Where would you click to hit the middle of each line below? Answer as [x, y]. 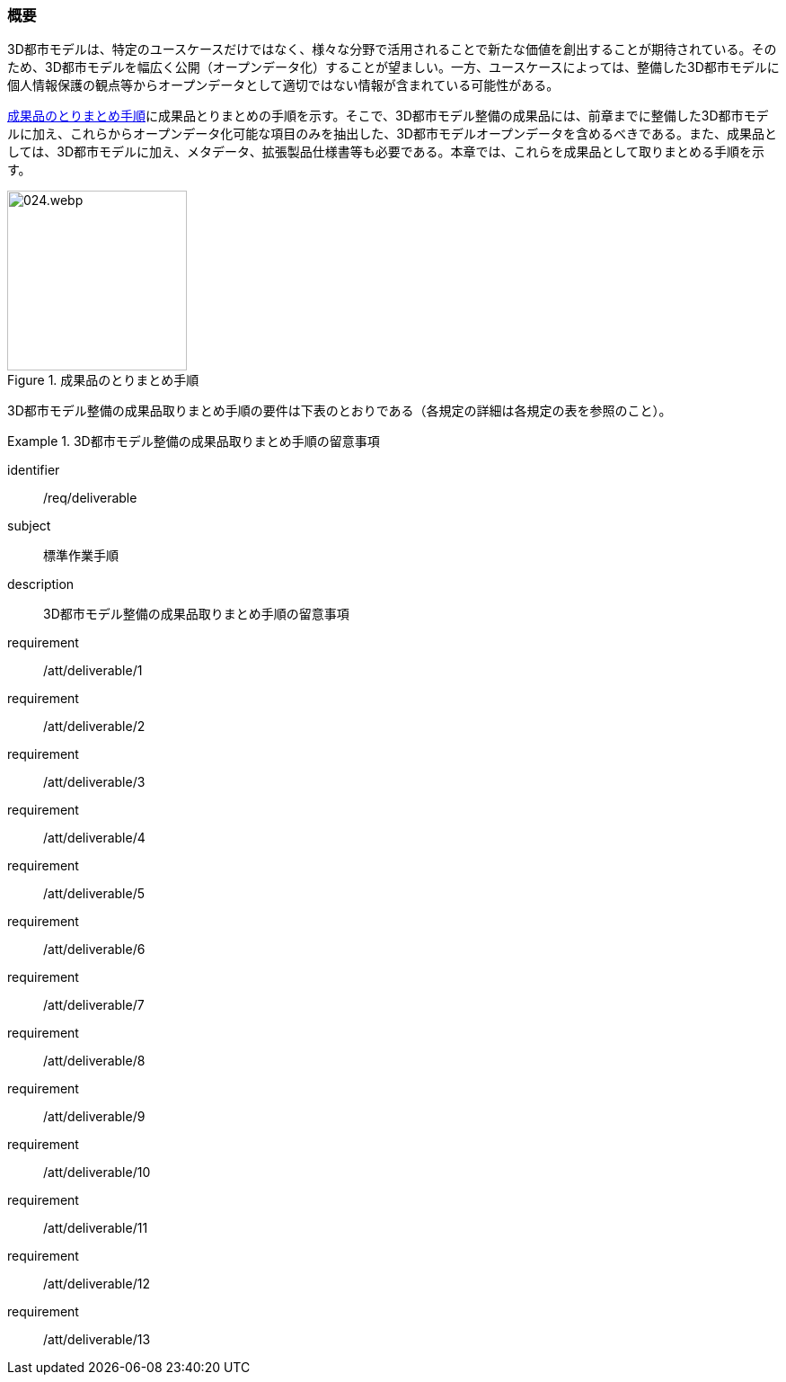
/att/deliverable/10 [97, 1172]
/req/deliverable [90, 498]
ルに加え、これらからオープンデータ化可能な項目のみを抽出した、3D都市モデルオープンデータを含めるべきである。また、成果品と [392, 134]
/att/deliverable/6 [94, 950]
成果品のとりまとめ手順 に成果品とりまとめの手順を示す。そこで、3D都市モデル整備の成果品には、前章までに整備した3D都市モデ [388, 116]
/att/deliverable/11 [96, 1228]
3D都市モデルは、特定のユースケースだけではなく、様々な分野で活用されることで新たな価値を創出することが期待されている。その [392, 49]
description [41, 584]
